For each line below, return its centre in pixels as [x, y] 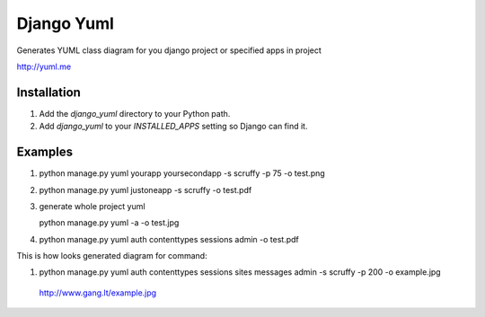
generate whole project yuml [92, 206]
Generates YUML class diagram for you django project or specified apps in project [169, 50]
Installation [48, 92]
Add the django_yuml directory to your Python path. [135, 113]
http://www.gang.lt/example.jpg [98, 293]
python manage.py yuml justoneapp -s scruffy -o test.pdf [145, 189]
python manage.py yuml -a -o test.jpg [109, 223]
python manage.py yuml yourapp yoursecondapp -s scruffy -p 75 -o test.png [182, 173]
